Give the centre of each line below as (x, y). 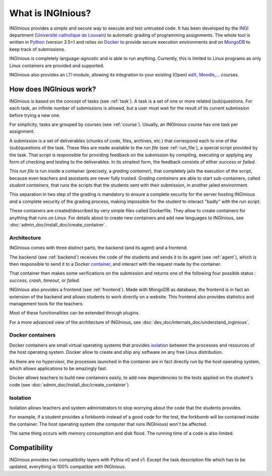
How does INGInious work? (53, 89)
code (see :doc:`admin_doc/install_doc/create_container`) (69, 384)
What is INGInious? (50, 13)
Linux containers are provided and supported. (57, 65)
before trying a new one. (35, 115)
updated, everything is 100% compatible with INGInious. (67, 467)
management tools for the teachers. (47, 303)
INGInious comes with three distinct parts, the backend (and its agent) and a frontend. (99, 248)
